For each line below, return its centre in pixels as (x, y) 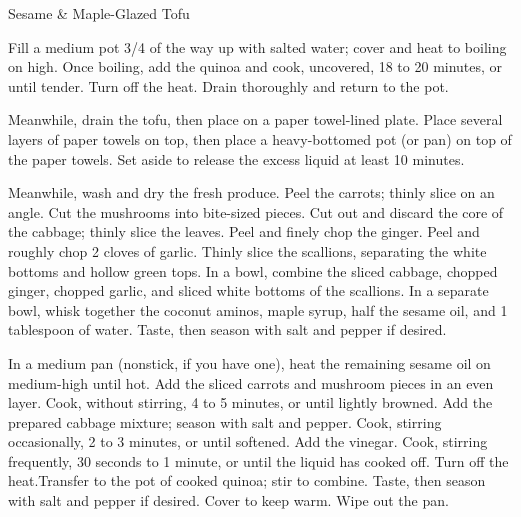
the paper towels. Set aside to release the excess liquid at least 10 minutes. (236, 158)
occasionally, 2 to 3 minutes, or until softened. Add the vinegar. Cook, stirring (248, 441)
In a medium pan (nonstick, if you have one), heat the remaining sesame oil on (249, 362)
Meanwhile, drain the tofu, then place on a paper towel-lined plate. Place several (255, 119)
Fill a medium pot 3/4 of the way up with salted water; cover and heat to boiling (257, 46)
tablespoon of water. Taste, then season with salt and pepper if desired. (227, 329)
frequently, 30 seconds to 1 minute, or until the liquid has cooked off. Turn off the (258, 460)
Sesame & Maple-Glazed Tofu (99, 13)
